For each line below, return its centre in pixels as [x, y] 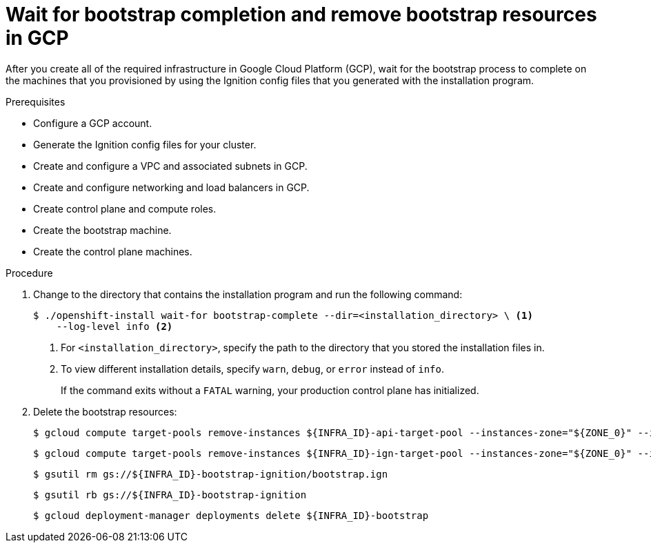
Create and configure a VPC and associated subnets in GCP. [170, 166]
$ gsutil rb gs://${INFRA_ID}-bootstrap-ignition [170, 495]
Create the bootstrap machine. [102, 230]
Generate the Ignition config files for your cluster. [145, 144]
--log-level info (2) [114, 326]
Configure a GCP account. [93, 123]
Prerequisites [36, 101]
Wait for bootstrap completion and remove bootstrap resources [301, 14]
